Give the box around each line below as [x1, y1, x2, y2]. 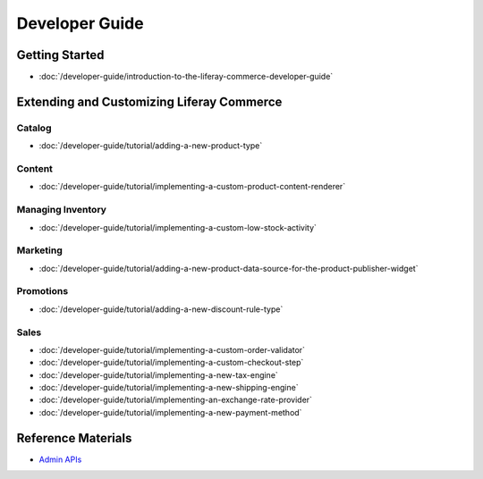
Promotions [16, 285, 69, 298]
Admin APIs [38, 454, 82, 465]
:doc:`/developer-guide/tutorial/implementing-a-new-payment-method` [38, 407, 302, 417]
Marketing [16, 244, 63, 256]
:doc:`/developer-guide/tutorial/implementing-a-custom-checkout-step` [38, 357, 304, 368]
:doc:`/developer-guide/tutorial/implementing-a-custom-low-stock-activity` [38, 222, 318, 232]
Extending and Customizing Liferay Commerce [16, 94, 283, 109]
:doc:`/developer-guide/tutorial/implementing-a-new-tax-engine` [38, 369, 279, 380]
